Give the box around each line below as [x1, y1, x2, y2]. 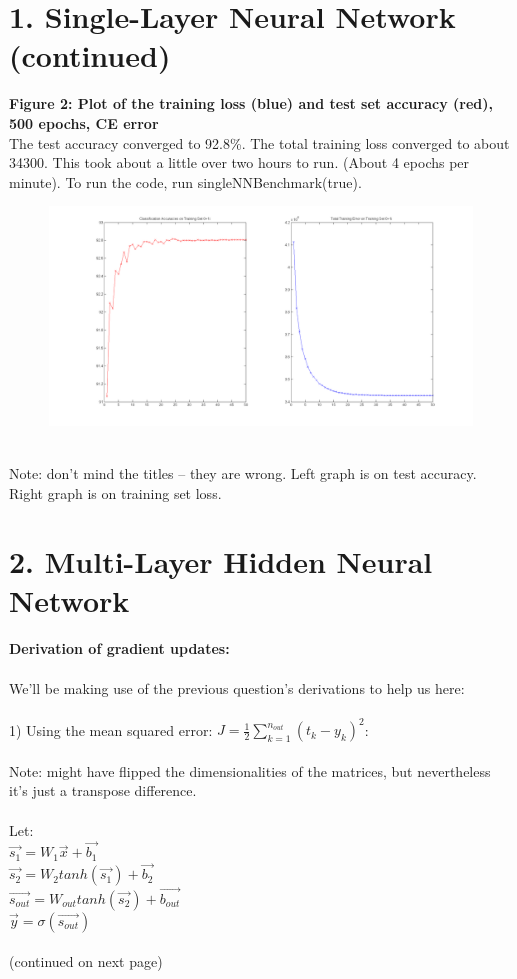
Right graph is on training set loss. [9, 482, 222, 503]
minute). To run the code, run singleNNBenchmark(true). [9, 171, 362, 192]
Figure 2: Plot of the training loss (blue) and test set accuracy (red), [9, 93, 493, 114]
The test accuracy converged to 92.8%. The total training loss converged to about [9, 132, 510, 153]
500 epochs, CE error [9, 112, 159, 133]
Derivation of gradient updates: [9, 638, 230, 659]
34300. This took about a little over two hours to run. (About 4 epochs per [9, 152, 470, 173]
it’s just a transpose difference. [9, 780, 197, 801]
